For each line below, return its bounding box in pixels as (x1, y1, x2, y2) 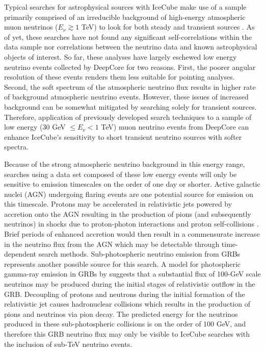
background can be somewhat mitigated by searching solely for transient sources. (4, 101, 257, 112)
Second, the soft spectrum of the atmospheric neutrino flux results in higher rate (4, 81, 256, 92)
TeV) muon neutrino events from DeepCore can (101, 121, 249, 132)
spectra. (4, 141, 29, 152)
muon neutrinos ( (4, 21, 58, 32)
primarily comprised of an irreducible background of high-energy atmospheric (4, 11, 246, 22)
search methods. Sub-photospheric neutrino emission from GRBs (38, 248, 241, 259)
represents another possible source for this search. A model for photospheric (4, 258, 241, 269)
